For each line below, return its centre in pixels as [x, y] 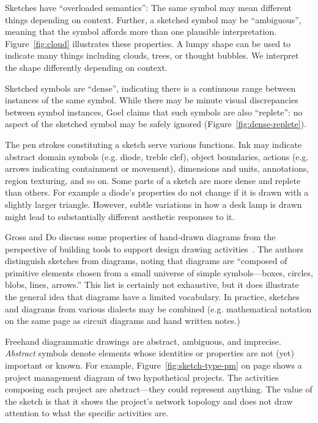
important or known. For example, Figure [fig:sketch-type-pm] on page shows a [153, 365]
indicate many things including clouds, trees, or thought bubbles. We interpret [152, 55]
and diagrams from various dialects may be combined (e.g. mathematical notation [158, 308]
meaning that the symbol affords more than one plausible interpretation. [141, 31]
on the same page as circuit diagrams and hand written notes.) [123, 321]
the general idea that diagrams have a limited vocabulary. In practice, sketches [152, 297]
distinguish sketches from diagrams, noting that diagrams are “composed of [146, 261]
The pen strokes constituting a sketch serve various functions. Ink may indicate [153, 144]
